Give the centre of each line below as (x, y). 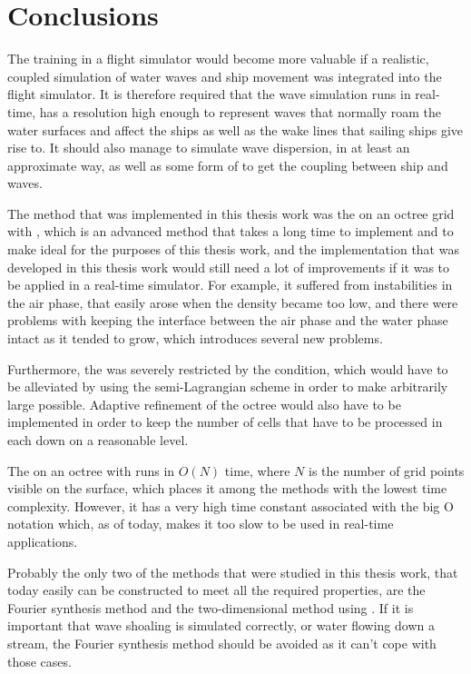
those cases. (39, 661)
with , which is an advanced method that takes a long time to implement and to (231, 231)
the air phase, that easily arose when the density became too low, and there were (233, 302)
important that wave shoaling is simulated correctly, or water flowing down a (221, 625)
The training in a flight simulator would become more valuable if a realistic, (218, 59)
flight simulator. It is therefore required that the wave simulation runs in (209, 94)
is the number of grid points (386, 470)
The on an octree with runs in (91, 470)
